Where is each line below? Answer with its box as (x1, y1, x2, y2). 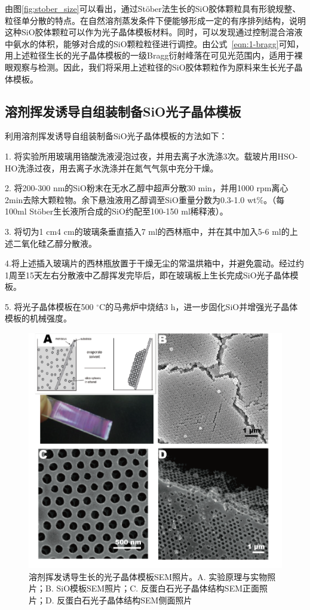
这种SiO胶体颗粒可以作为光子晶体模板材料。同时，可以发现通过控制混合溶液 (5, 26, 303, 38)
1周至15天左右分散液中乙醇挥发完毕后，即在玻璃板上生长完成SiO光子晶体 (5, 268, 290, 281)
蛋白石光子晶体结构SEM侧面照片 (65, 593, 192, 606)
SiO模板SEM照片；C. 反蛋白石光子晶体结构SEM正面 (56, 582, 260, 594)
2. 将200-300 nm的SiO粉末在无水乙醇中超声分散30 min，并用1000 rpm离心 (5, 182, 288, 194)
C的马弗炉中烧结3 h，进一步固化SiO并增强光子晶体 (99, 300, 298, 312)
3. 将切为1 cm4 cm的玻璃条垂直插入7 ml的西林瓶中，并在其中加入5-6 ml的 (5, 225, 290, 237)
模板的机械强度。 (5, 312, 72, 324)
